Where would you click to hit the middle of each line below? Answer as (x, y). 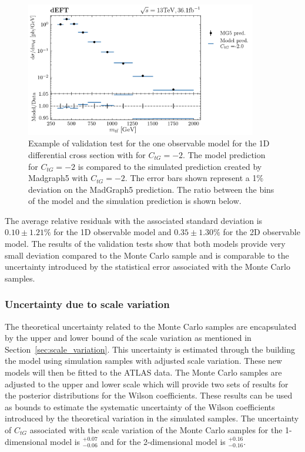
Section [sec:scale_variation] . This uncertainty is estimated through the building (150, 349)
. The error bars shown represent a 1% (194, 178)
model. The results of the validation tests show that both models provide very (145, 244)
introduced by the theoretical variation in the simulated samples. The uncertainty (152, 418)
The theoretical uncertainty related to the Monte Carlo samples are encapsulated (151, 326)
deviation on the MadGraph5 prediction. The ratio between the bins (151, 189)
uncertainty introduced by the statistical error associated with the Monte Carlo (148, 267)
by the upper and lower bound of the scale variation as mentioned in (128, 338)
